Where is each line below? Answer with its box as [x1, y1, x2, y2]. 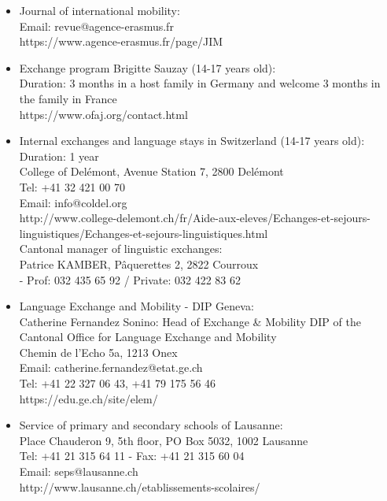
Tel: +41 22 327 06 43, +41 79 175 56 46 [19, 375, 216, 392]
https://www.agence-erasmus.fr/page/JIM [19, 33, 223, 50]
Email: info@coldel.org [19, 194, 127, 210]
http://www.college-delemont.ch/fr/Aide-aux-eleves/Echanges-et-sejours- [19, 210, 371, 226]
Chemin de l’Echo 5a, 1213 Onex [19, 343, 178, 360]
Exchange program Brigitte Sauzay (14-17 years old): [19, 59, 276, 76]
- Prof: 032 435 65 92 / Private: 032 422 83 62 [19, 271, 241, 288]
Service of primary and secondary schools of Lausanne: [19, 417, 283, 433]
